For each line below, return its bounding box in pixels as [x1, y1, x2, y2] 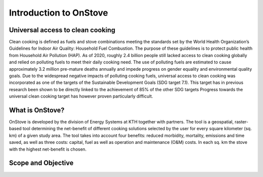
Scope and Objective [9, 159, 74, 167]
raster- [234, 119, 248, 125]
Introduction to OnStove [9, 7, 108, 18]
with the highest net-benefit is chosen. [9, 146, 87, 152]
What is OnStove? [9, 106, 65, 114]
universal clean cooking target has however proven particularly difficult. [9, 93, 153, 99]
